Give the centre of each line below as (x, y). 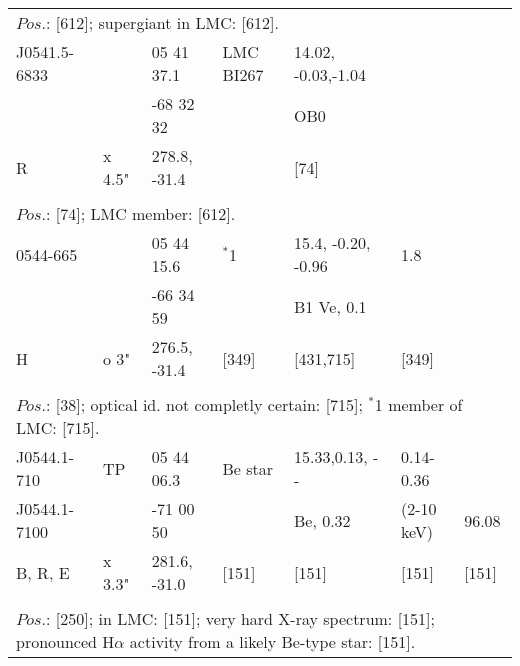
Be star (248, 468)
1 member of (418, 404)
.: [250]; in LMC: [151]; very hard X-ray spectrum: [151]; (238, 618)
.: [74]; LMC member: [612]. (138, 213)
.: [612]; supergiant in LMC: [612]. (160, 22)
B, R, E (43, 572)
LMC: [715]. (58, 427)
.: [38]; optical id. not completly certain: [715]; (202, 404)
